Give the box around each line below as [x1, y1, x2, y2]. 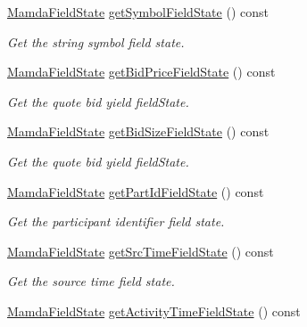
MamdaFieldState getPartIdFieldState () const [7, 182, 264, 200]
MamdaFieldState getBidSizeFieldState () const [7, 122, 270, 141]
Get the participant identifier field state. [7, 212, 225, 231]
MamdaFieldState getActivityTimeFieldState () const [7, 301, 301, 320]
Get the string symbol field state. [7, 32, 185, 51]
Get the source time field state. [7, 272, 175, 290]
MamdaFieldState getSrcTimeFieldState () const [7, 241, 274, 260]
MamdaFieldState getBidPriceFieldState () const [7, 62, 276, 81]
